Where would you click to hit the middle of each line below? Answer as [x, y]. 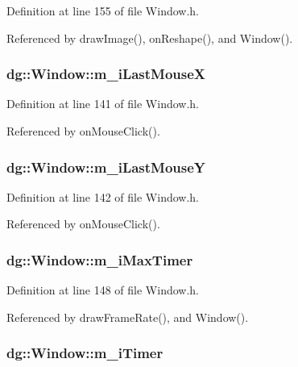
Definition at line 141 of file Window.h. [103, 104]
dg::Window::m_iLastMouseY [106, 167]
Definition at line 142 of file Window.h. [103, 196]
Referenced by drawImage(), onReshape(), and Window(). [150, 38]
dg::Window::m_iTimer [85, 353]
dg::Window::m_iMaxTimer [100, 259]
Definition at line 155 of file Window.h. [103, 10]
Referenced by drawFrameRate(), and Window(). [128, 317]
